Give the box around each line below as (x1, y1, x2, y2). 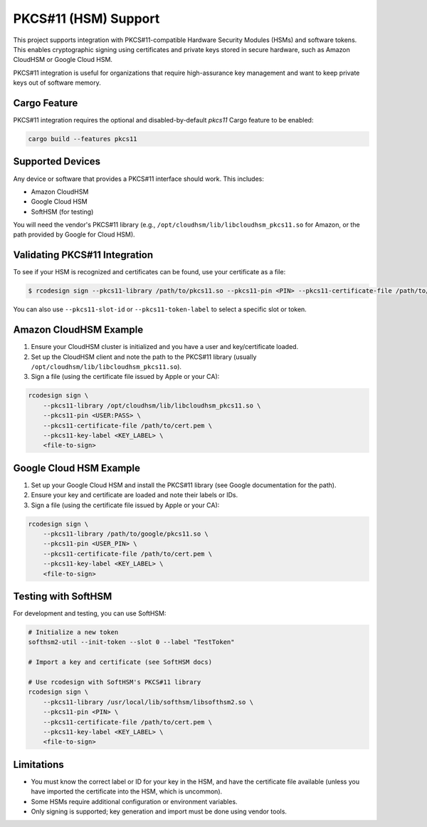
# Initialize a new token (28, 628, 119, 637)
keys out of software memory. (13, 78, 101, 87)
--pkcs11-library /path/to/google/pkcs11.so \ (43, 530, 209, 538)
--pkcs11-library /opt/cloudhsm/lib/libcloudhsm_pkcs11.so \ (43, 401, 261, 410)
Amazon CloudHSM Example (13, 324, 144, 336)
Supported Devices (13, 155, 101, 167)
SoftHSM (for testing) (31, 207, 94, 216)
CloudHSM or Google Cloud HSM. (13, 56, 113, 64)
